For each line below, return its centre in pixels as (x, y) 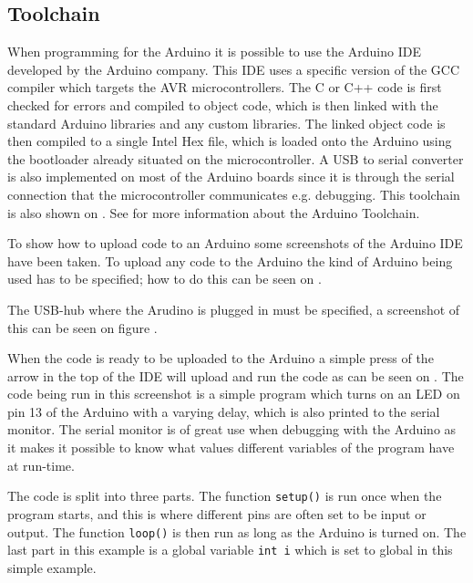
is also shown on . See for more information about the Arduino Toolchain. (214, 212)
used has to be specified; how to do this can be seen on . (165, 279)
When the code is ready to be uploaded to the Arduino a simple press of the (221, 358)
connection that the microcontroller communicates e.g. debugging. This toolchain (234, 194)
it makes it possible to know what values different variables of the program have (231, 448)
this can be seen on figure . (82, 327)
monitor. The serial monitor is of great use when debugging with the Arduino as (232, 429)
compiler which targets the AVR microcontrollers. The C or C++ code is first (225, 87)
